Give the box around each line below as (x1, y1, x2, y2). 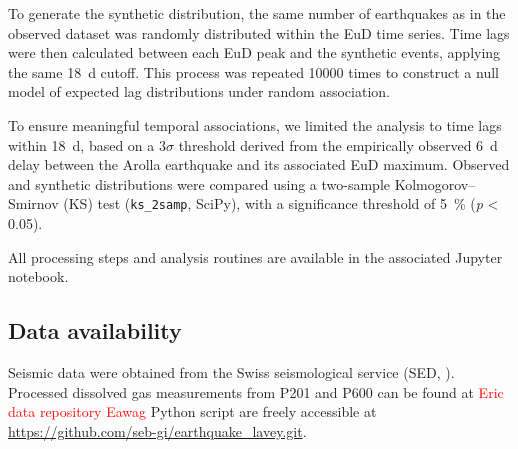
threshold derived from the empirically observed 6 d (178, 134, 498, 155)
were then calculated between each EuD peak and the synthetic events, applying (8, 42, 501, 63)
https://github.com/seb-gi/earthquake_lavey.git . (8, 420, 307, 441)
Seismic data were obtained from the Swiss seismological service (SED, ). (8, 361, 455, 382)
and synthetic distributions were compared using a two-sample (8, 173, 390, 194)
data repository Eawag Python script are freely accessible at (8, 401, 377, 422)
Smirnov (8, 193, 59, 214)
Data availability (8, 315, 182, 346)
